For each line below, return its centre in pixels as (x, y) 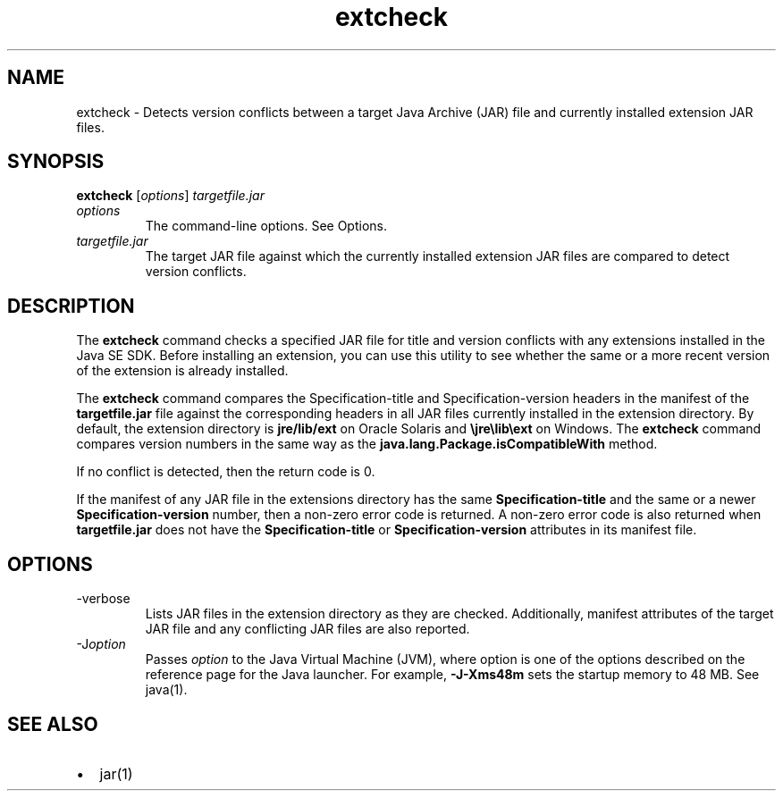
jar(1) (116, 773)
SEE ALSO (53, 724)
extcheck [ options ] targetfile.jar (170, 196)
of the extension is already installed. (182, 371)
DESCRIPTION (71, 306)
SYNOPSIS (56, 162)
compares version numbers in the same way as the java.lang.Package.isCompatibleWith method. (367, 444)
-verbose (103, 599)
